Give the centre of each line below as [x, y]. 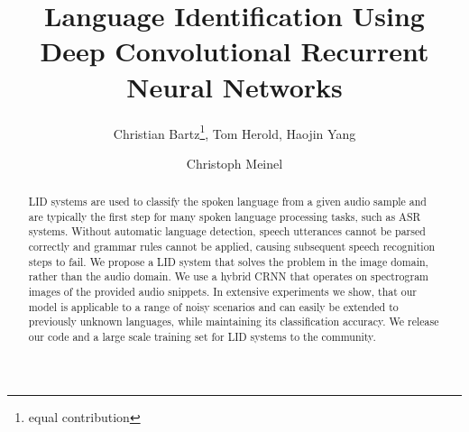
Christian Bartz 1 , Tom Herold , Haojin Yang [234, 132]
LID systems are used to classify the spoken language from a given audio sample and [227, 202]
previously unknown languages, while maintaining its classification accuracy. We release [234, 322]
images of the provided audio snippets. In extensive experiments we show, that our [222, 292]
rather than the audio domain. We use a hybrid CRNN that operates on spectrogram [228, 276]
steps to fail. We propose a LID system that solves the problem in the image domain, [228, 261]
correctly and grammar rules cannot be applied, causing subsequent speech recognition [232, 247]
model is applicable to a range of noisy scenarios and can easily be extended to [213, 306]
